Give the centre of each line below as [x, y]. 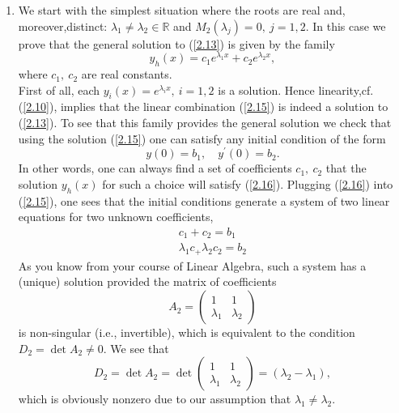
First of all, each [59, 89]
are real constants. [127, 74]
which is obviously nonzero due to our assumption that [155, 399]
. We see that [136, 348]
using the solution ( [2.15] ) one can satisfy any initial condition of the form [202, 138]
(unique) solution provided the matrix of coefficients [147, 281]
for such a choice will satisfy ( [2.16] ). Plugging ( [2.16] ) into [248, 183]
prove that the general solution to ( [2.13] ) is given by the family [176, 43]
